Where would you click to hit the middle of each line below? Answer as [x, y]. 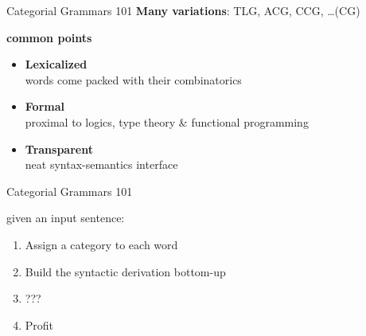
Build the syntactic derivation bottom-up [125, 271]
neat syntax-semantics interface [101, 164]
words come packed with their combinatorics [133, 79]
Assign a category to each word [101, 244]
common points [49, 37]
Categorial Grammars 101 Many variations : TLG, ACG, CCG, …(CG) [183, 10]
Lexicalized [56, 64]
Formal [45, 106]
